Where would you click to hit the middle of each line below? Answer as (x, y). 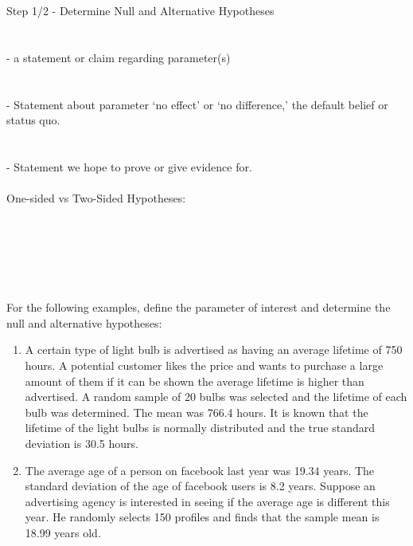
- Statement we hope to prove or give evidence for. (129, 166)
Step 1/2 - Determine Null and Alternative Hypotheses (140, 10)
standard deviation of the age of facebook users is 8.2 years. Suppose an (200, 486)
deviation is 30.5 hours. (82, 444)
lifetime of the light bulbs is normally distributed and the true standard (200, 428)
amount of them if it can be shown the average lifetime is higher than (195, 381)
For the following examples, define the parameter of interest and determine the (199, 307)
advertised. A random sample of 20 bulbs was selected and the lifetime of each (216, 397)
